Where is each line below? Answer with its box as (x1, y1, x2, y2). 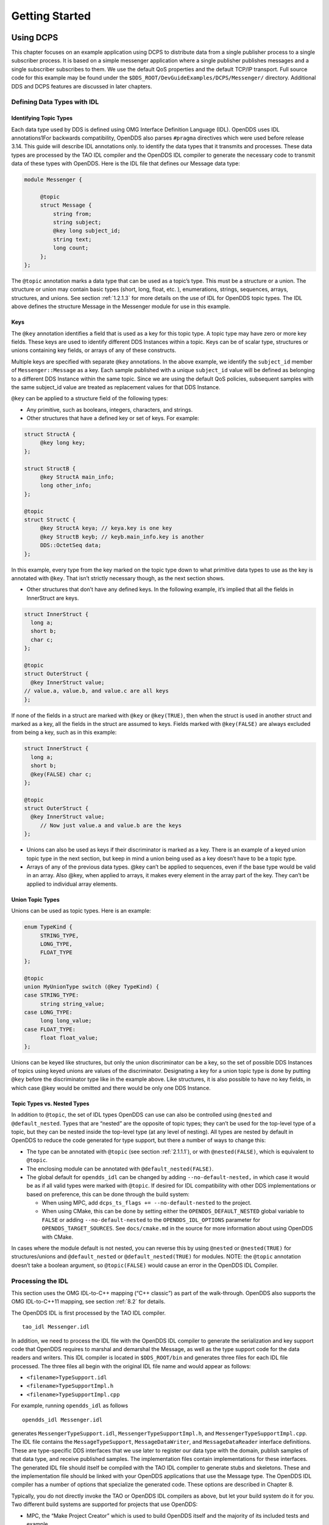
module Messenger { (24, 176, 82, 183)
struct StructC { (24, 516, 76, 523)
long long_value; (40, 1017, 92, 1024)
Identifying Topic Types (11, 115, 73, 122)
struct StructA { (24, 431, 76, 438)
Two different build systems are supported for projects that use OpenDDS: (11, 1501, 198, 1508)
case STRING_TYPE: (24, 992, 79, 999)
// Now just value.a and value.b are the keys (40, 822, 182, 829)
